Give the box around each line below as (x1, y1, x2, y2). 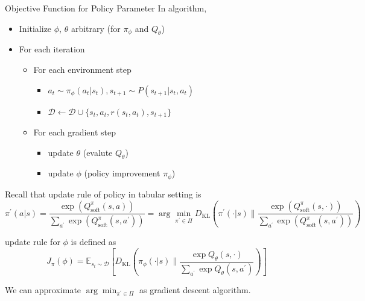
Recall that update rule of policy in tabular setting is (5, 187, 202, 200)
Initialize (19, 22, 52, 34)
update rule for (5, 235, 60, 248)
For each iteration (19, 43, 85, 55)
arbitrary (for (71, 22, 121, 34)
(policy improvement (84, 167, 160, 179)
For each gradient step (33, 126, 116, 138)
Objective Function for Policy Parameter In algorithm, (5, 2, 207, 14)
